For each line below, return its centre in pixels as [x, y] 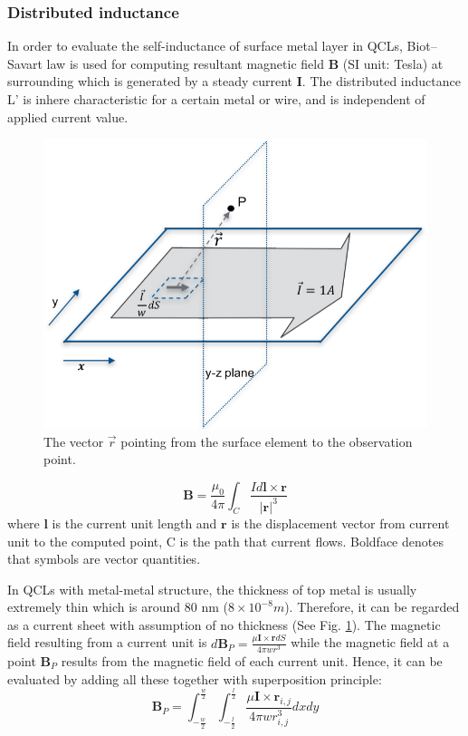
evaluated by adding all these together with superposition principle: [195, 678]
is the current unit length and [134, 523]
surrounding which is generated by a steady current [150, 81]
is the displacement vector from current [340, 523]
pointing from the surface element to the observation [267, 441]
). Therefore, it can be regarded [372, 607]
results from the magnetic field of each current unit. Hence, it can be [252, 660]
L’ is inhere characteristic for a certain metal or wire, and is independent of [216, 99]
